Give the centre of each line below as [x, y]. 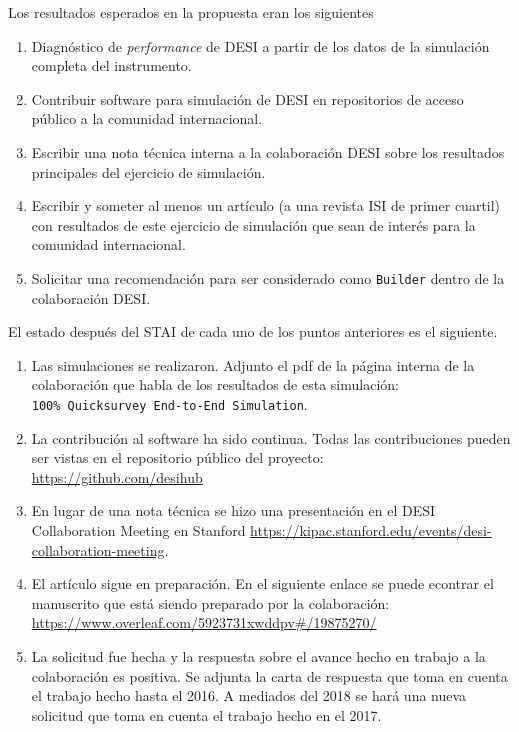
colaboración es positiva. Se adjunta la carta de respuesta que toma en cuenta [269, 675]
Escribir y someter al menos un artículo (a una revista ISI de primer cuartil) [266, 205]
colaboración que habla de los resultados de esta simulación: [215, 384]
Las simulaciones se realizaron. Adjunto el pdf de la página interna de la [253, 364]
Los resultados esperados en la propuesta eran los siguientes [191, 12]
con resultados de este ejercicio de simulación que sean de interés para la [253, 224]
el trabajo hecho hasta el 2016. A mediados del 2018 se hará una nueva [249, 695]
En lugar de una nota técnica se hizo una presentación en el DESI [233, 510]
